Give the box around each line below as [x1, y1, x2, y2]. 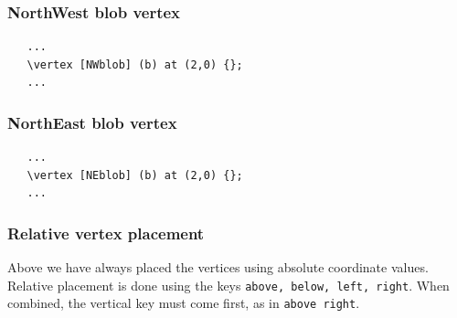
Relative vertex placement [7, 221, 205, 244]
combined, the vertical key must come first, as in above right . [7, 293, 360, 313]
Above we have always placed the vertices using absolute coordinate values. [7, 258, 429, 277]
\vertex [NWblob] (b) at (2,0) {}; [27, 58, 243, 71]
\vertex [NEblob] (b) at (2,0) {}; [27, 168, 243, 182]
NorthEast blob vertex [7, 111, 177, 133]
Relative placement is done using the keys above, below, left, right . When [7, 275, 450, 294]
